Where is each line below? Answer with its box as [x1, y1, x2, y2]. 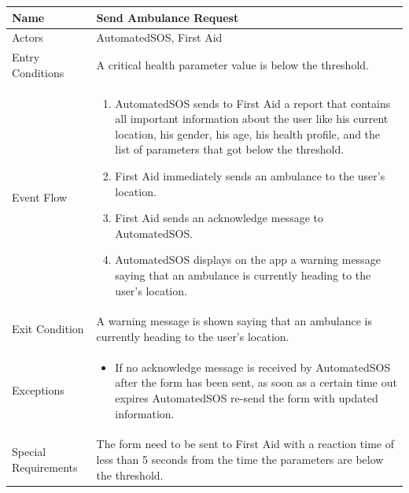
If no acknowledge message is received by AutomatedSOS [115, 358, 391, 375]
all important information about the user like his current [115, 110, 389, 127]
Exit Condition [12, 321, 84, 337]
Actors [12, 29, 43, 46]
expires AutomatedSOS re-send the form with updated [115, 390, 378, 406]
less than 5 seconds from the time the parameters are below [96, 451, 384, 468]
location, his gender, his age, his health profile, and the [115, 125, 381, 142]
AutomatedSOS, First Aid [96, 29, 223, 46]
